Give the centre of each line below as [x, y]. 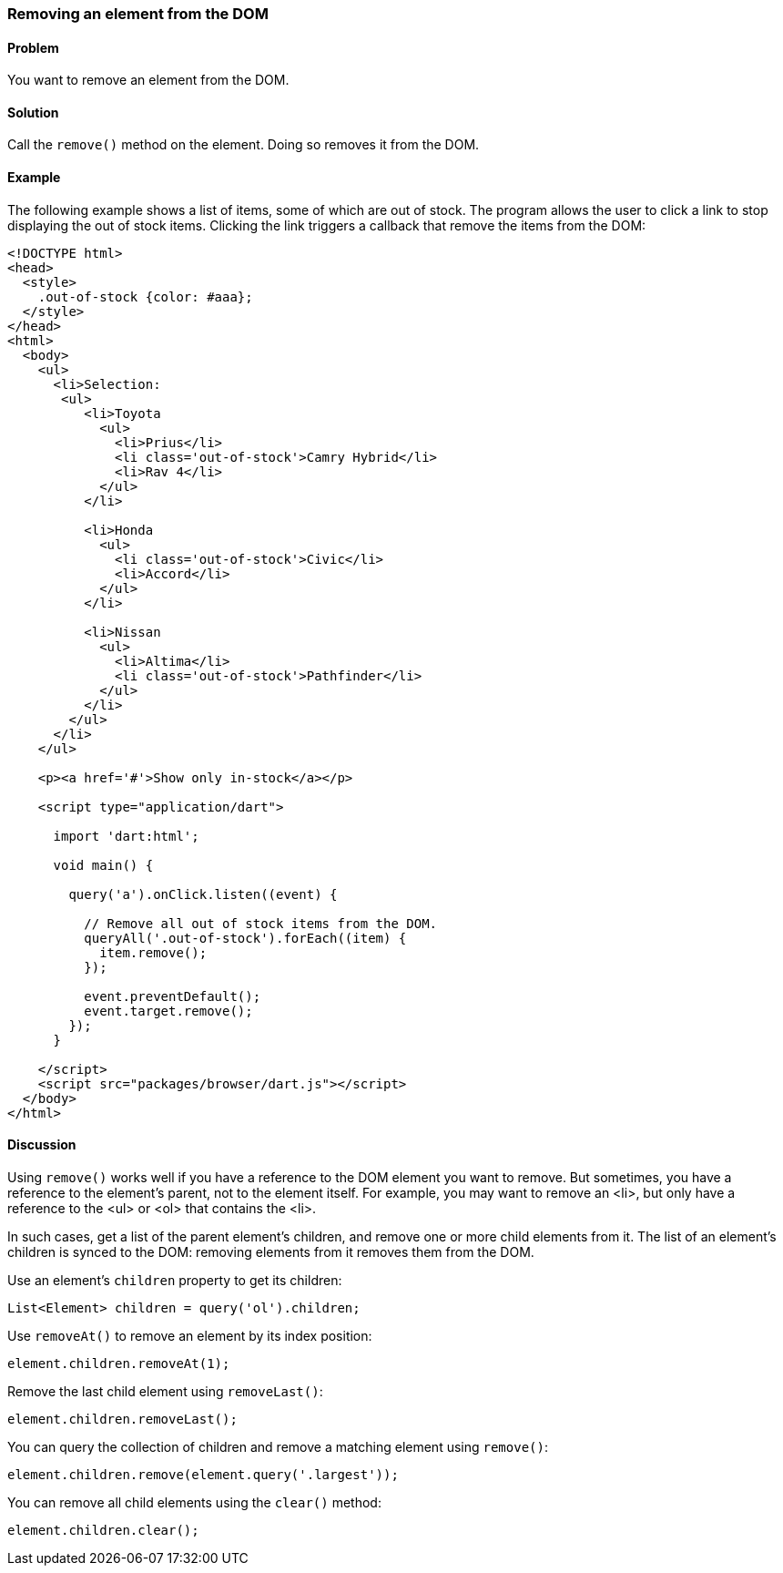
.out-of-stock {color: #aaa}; [145, 296]
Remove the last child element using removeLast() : [165, 1391]
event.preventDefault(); [173, 996]
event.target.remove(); [168, 1011]
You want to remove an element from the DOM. [148, 80]
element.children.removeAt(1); [119, 1363]
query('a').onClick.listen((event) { [203, 894]
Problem [33, 47]
